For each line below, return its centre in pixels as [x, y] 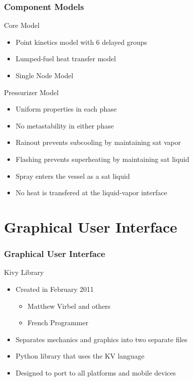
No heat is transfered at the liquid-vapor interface [91, 192]
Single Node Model [44, 75]
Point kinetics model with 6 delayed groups [81, 42]
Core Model [22, 25]
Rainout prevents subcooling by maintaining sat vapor [98, 142]
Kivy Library [24, 272]
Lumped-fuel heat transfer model [66, 59]
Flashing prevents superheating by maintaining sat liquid [102, 159]
